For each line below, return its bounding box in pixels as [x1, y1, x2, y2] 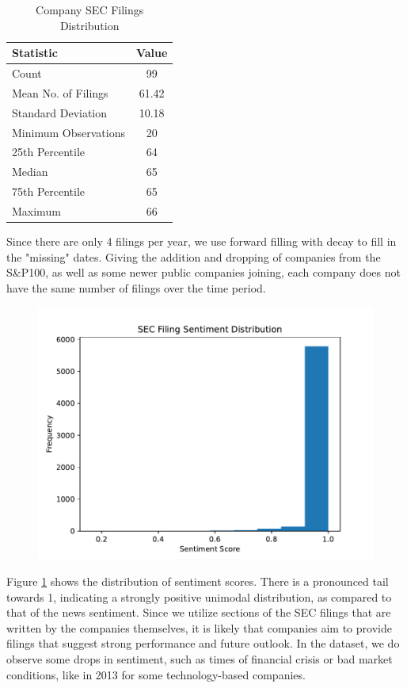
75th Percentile [12, 183, 86, 200]
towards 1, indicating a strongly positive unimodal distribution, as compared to [6, 588, 392, 605]
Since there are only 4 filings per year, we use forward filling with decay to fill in [6, 233, 397, 250]
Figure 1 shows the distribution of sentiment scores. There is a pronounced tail [6, 573, 389, 589]
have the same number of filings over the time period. [6, 279, 266, 296]
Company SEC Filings [36, 2, 144, 17]
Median [12, 163, 48, 180]
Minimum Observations [12, 124, 125, 140]
